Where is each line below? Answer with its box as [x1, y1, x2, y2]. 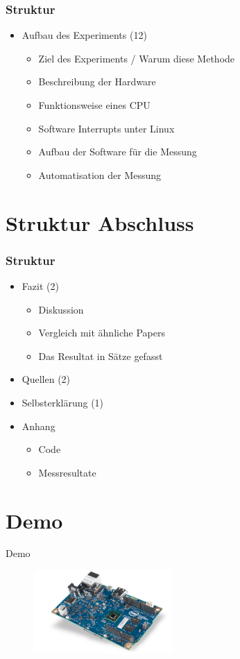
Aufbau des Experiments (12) [22, 28, 147, 42]
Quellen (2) [22, 372, 71, 386]
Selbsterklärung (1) [22, 395, 104, 409]
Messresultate [38, 465, 96, 479]
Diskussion [38, 302, 84, 316]
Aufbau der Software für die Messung [38, 144, 197, 159]
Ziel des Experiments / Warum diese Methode [38, 51, 235, 65]
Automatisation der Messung [38, 167, 162, 182]
